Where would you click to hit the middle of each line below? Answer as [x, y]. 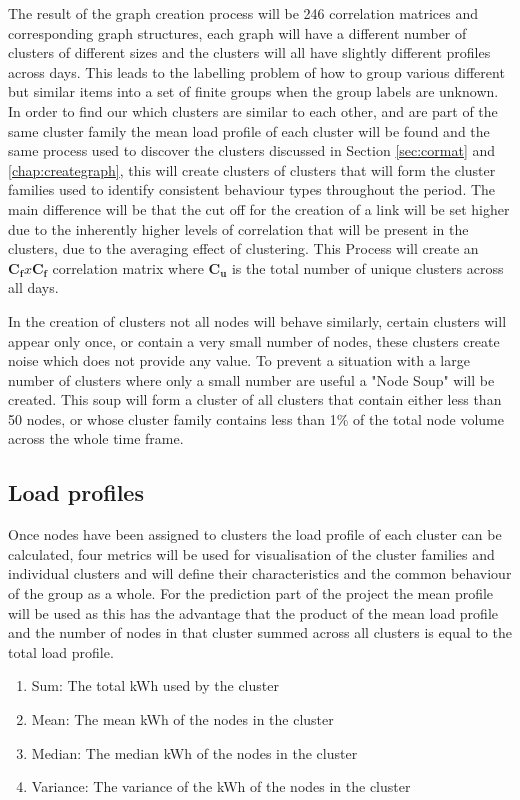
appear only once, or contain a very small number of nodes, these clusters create [254, 340]
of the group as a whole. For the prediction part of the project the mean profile [251, 593]
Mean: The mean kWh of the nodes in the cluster [182, 719]
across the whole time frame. [96, 438]
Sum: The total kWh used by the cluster [155, 685]
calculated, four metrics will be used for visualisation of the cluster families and [251, 553]
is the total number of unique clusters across [367, 267]
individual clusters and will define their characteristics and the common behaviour [260, 573]
